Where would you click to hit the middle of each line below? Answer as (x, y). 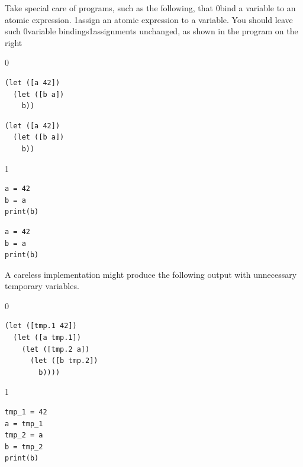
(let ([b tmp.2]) (64, 361)
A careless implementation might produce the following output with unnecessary (151, 274)
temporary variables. (42, 286)
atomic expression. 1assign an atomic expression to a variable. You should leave (149, 19)
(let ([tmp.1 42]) (41, 326)
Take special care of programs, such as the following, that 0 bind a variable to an (150, 8)
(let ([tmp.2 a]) (56, 349)
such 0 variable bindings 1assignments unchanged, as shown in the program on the (151, 31)
